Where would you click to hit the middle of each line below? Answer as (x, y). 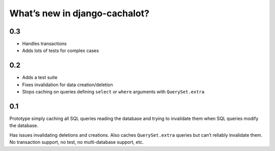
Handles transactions (45, 44)
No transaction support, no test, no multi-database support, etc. (77, 142)
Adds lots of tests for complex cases (61, 51)
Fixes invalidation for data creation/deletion (67, 85)
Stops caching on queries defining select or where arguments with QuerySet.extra (113, 92)
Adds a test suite (40, 78)
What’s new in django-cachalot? (79, 13)
